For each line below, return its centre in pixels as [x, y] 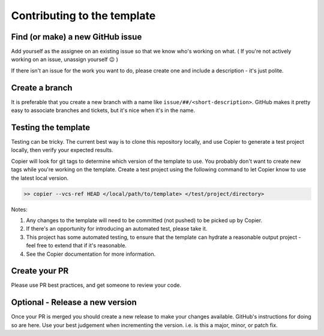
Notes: [19, 209]
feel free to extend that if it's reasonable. [76, 246]
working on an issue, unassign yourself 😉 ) [64, 59]
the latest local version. [40, 178]
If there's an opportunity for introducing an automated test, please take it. [117, 229]
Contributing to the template [83, 16]
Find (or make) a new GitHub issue [76, 37]
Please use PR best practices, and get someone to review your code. [96, 285]
